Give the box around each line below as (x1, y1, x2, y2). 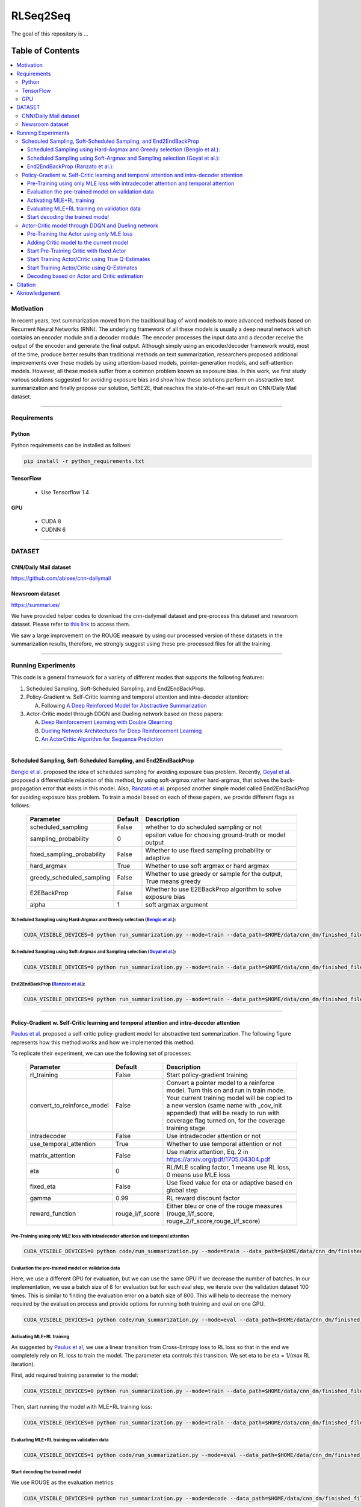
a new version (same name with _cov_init (166, 1101, 282, 1110)
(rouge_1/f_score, (166, 1209, 215, 1218)
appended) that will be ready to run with (166, 1109, 280, 1118)
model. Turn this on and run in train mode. (166, 1086, 285, 1095)
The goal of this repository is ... (11, 30, 88, 37)
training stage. (166, 1124, 208, 1133)
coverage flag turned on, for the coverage (166, 1116, 285, 1125)
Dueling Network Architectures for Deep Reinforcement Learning (41, 727, 202, 734)
